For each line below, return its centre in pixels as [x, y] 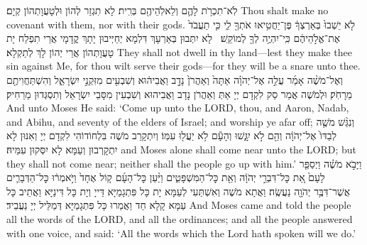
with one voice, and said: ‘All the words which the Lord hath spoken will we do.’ [181, 233]
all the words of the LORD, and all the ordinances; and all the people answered [180, 218]
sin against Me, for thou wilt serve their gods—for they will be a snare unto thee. [183, 66]
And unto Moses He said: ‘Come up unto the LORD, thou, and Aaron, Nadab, [178, 108]
